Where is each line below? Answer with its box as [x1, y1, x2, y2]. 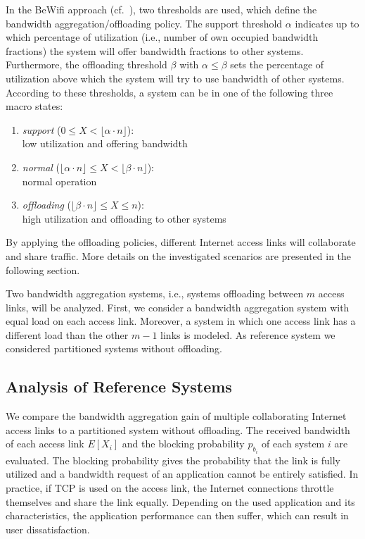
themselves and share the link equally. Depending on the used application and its [6, 494, 355, 509]
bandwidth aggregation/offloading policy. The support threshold [6, 16, 283, 30]
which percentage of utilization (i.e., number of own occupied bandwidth [6, 30, 319, 44]
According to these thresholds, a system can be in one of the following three [6, 85, 333, 99]
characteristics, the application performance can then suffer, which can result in [6, 508, 349, 523]
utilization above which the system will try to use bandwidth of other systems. [6, 70, 345, 85]
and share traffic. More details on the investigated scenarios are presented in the [6, 248, 352, 263]
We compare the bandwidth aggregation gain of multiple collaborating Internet [6, 409, 347, 423]
